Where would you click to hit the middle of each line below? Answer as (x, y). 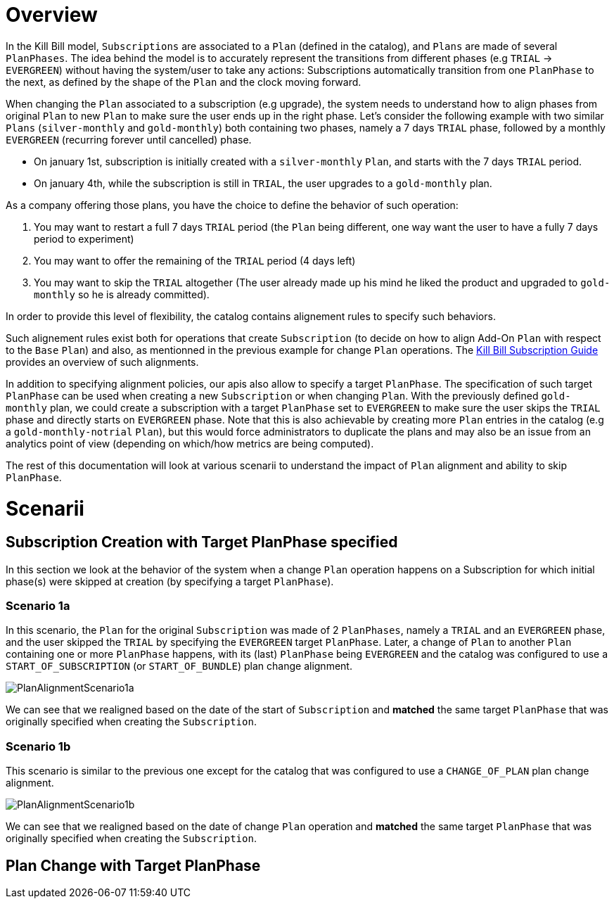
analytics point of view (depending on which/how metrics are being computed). (190, 443)
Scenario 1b (38, 746)
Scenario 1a (38, 606)
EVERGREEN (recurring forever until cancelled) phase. (129, 139)
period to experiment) (84, 238)
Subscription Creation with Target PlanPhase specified (202, 542)
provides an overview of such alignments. (102, 362)
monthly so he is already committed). (122, 294)
